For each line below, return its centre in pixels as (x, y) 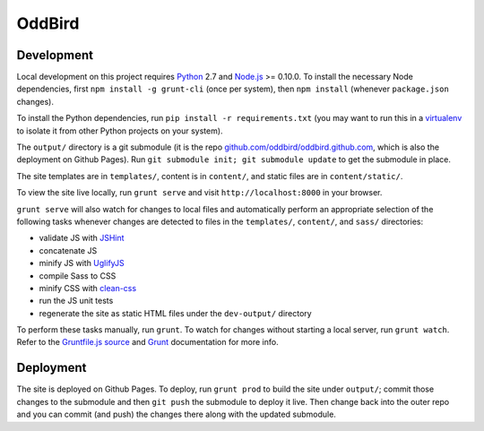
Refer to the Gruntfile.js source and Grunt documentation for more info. (147, 342)
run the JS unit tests (76, 301)
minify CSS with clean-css (88, 288)
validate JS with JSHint (82, 238)
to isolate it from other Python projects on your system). (120, 131)
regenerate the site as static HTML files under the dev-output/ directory (176, 313)
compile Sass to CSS (78, 276)
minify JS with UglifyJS (82, 263)
